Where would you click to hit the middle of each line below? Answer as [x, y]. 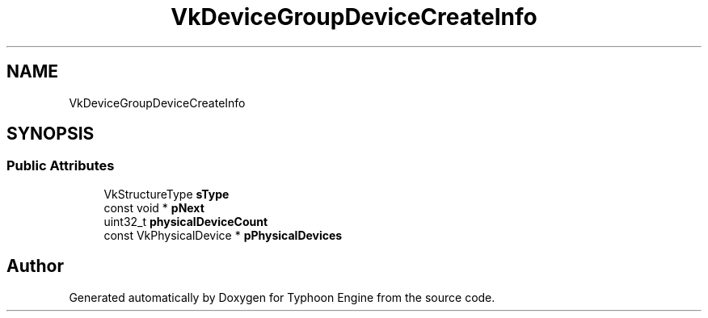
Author [35, 266]
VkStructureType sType [166, 194]
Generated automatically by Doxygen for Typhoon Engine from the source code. [282, 297]
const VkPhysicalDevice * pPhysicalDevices [223, 235]
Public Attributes [61, 166]
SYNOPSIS [51, 134]
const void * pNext [154, 207]
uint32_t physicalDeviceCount [186, 221]
